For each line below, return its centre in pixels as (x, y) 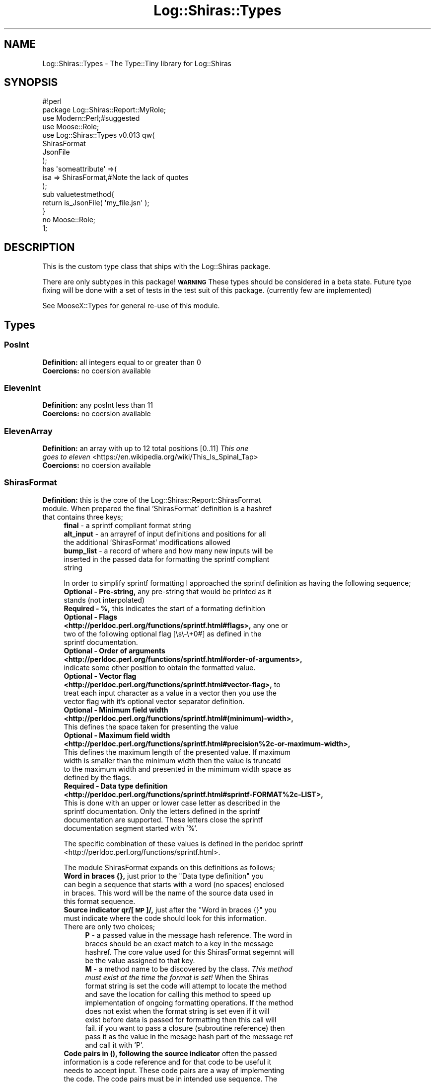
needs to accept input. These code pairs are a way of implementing (174, 1070)
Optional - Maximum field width (117, 735)
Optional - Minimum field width (116, 710)
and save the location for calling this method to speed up (178, 994)
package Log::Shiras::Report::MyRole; (104, 110)
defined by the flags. (98, 777)
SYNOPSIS (31, 83)
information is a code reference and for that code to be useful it (168, 1062)
